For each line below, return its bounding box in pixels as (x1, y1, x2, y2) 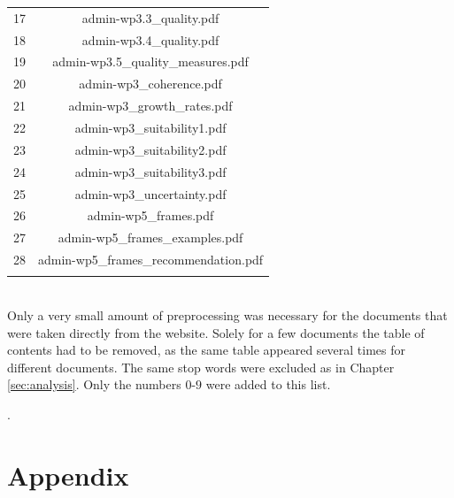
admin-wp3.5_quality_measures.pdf (52, 52, 249, 71)
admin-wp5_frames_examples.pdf (58, 228, 243, 247)
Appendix (7, 456, 129, 493)
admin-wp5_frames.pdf (87, 206, 214, 225)
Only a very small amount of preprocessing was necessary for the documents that (7, 305, 448, 324)
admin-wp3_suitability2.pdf (74, 140, 227, 158)
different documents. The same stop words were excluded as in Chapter (7, 357, 395, 376)
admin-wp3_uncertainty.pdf (74, 184, 227, 203)
